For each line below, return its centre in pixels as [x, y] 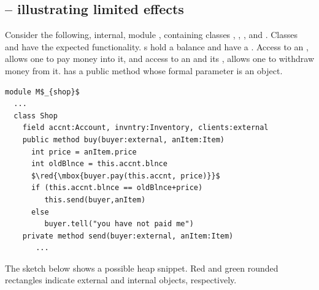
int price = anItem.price [84, 152]
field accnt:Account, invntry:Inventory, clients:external [145, 128]
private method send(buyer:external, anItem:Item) [128, 236]
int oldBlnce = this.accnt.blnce [99, 164]
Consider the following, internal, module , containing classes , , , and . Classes [151, 35]
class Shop [36, 116]
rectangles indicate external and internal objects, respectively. [121, 280]
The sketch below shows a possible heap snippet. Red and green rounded [142, 268]
